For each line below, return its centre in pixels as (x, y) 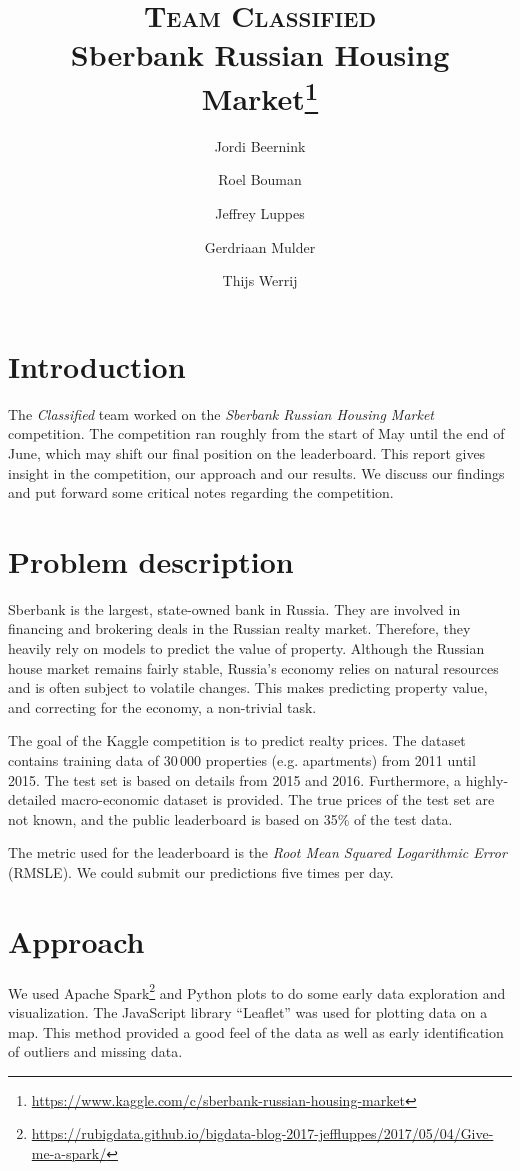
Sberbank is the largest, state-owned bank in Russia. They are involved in (234, 608)
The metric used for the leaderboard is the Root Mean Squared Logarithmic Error (257, 852)
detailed (32, 799)
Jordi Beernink (260, 145)
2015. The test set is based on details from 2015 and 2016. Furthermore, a (234, 779)
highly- (487, 779)
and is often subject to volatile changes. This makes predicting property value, (248, 687)
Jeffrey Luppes (260, 213)
